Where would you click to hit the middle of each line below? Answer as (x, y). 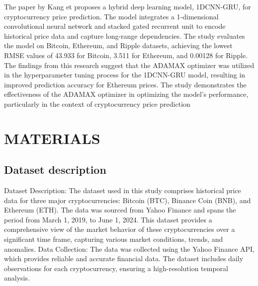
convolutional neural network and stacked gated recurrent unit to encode (115, 26)
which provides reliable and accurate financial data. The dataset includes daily (124, 258)
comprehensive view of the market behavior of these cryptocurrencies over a (120, 229)
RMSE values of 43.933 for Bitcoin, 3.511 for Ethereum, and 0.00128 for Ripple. (126, 55)
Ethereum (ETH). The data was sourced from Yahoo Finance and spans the (120, 210)
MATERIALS (52, 138)
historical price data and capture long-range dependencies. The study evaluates (125, 36)
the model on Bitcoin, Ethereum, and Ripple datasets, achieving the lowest (118, 45)
